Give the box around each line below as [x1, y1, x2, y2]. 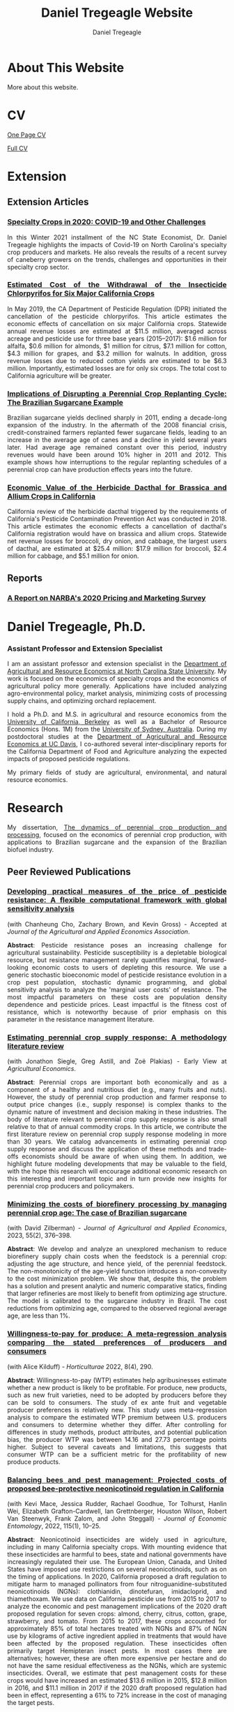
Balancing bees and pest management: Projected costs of [7, 1475, 227, 1484]
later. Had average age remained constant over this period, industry [7, 443, 227, 452]
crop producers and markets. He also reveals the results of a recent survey [7, 248, 227, 256]
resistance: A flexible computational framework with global [7, 895, 227, 905]
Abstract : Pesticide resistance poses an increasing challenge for [7, 940, 227, 949]
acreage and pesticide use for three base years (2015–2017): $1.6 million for [7, 334, 227, 343]
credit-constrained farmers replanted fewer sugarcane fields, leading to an [7, 428, 227, 437]
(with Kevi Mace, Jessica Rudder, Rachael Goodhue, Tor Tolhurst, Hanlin [7, 1500, 227, 1507]
